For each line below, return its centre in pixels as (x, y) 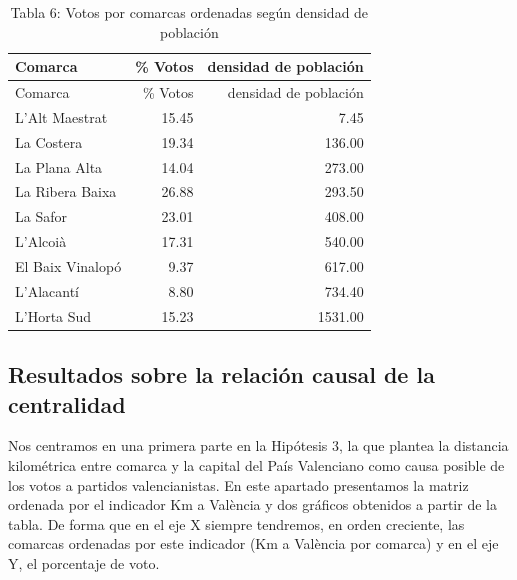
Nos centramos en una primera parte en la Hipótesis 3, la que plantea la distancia (258, 445)
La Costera (49, 141)
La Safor (41, 216)
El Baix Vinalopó (68, 265)
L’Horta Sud (53, 315)
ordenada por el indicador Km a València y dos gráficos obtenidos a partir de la (252, 504)
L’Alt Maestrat (61, 116)
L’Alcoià (41, 241)
